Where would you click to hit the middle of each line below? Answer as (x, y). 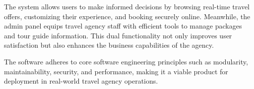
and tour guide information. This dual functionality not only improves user (118, 35)
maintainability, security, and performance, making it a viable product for (116, 71)
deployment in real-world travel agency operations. (81, 81)
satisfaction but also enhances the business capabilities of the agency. (109, 45)
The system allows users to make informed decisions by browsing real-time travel (127, 6)
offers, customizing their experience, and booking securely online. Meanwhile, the (127, 16)
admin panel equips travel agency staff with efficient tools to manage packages (123, 26)
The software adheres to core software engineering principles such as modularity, (126, 61)
